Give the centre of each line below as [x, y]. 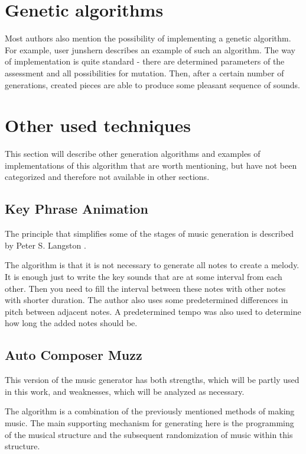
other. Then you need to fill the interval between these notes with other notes [145, 288]
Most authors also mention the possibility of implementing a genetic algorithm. [148, 38]
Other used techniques [98, 125]
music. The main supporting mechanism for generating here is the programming [149, 422]
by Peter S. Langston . [45, 245]
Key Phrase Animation [76, 209]
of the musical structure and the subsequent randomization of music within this [149, 434]
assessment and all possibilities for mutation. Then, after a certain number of [144, 73]
